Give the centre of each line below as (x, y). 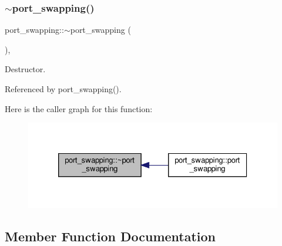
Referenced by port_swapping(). (63, 89)
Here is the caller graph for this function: (79, 108)
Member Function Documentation (110, 236)
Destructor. (25, 69)
